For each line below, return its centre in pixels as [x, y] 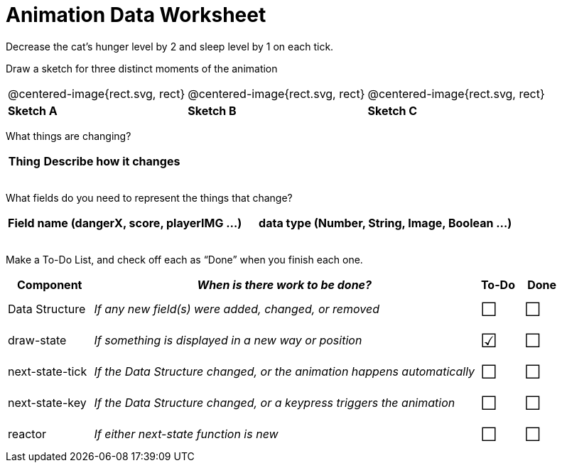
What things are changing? [69, 136]
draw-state [37, 340]
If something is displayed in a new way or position [228, 340]
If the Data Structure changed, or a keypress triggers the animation [275, 402]
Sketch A [33, 110]
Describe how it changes [112, 161]
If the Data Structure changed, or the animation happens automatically [285, 371]
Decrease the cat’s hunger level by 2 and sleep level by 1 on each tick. [170, 46]
